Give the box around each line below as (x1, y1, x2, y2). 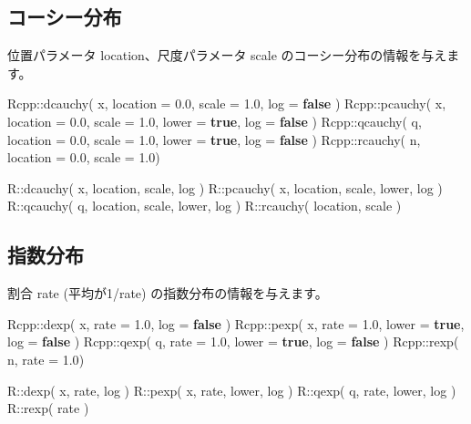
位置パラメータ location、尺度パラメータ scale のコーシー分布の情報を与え (7, 46, 447, 65)
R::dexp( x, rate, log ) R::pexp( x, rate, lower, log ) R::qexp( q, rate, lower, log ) (7, 380, 456, 399)
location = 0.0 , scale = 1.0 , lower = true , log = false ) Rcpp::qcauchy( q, (7, 111, 422, 130)
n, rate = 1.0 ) (7, 349, 85, 368)
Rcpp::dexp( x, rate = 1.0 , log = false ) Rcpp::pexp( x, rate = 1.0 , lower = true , (7, 314, 465, 333)
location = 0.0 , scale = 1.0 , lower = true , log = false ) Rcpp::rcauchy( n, (7, 129, 421, 149)
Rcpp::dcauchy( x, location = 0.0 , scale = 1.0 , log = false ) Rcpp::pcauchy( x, (7, 94, 446, 113)
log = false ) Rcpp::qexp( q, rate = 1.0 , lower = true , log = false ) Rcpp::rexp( (7, 332, 459, 351)
